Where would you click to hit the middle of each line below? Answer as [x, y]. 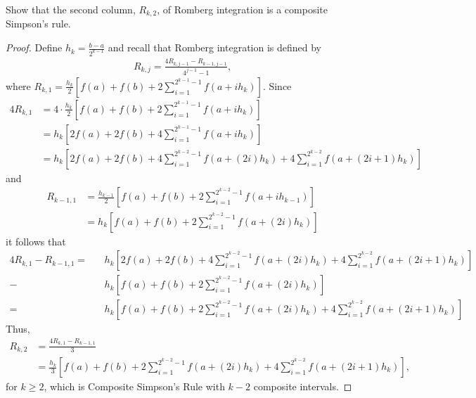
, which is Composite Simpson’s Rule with [134, 386]
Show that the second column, [71, 9]
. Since [277, 85]
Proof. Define [34, 47]
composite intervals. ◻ [303, 386]
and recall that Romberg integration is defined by [215, 47]
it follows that [36, 241]
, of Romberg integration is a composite [242, 9]
